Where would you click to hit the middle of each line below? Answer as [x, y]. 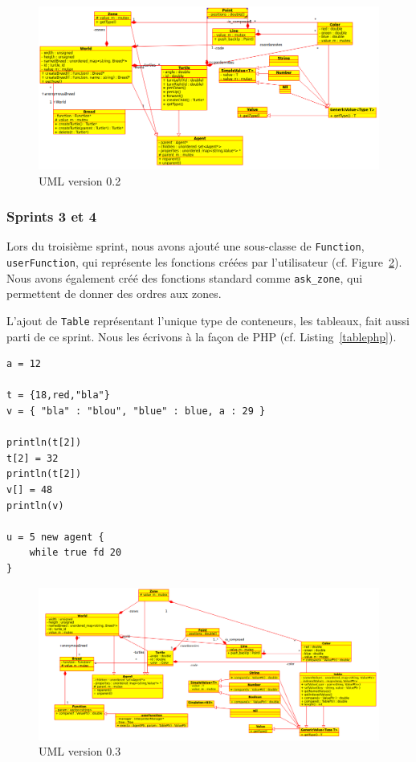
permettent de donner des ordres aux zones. [114, 293]
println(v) [35, 505]
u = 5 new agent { [55, 537]
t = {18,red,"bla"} [58, 395]
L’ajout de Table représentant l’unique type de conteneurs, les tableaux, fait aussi [208, 321]
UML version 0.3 [80, 751]
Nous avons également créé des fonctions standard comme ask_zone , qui [185, 277]
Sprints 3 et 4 [52, 216]
